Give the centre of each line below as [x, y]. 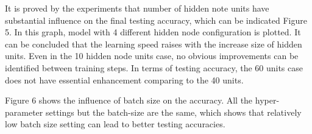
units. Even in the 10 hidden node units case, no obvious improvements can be [152, 56]
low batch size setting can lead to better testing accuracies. [115, 124]
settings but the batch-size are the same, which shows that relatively [173, 112]
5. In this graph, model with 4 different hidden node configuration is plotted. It [153, 32]
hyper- [267, 100]
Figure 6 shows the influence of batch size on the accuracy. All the [129, 100]
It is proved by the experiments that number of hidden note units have [137, 8]
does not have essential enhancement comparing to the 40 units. [124, 79]
